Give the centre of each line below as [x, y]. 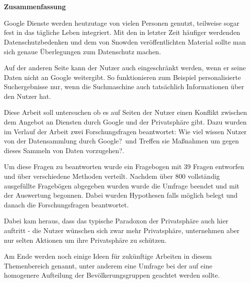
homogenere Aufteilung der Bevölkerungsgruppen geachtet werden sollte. [112, 275]
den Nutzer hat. [27, 96]
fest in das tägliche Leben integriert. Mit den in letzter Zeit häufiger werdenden [122, 32]
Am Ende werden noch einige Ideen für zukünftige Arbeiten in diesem [108, 256]
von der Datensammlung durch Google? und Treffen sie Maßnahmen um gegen [121, 141]
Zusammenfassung [35, 7]
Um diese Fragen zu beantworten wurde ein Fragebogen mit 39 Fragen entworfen [124, 166]
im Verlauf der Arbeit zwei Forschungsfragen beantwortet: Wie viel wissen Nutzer [125, 131]
